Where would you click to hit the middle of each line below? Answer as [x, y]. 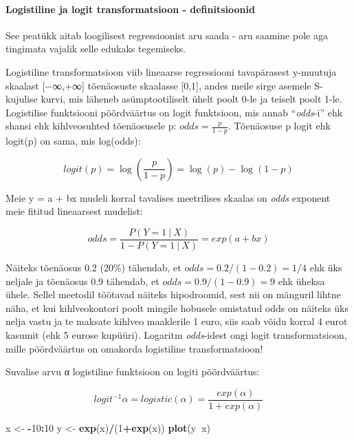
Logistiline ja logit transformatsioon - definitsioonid [130, 9]
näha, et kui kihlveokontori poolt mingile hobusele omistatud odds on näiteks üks [177, 307]
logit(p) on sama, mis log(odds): [73, 141]
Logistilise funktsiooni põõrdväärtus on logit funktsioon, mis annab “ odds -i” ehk [174, 112]
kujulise [22, 99]
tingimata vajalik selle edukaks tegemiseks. [96, 49]
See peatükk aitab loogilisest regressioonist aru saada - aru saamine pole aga [167, 35]
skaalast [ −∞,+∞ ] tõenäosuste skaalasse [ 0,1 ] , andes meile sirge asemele [158, 85]
